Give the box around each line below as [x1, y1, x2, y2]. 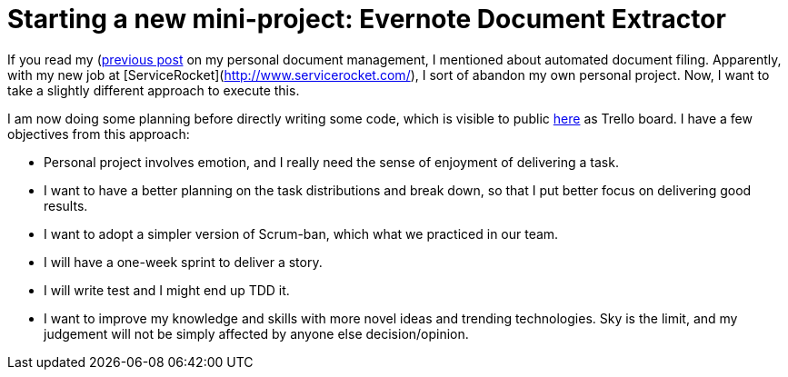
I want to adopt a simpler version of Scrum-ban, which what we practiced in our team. [44, 225, 559, 242]
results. [44, 197, 88, 213]
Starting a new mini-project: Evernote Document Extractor [7, 4, 726, 35]
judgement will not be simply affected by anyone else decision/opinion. [44, 325, 469, 342]
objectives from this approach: [7, 125, 190, 142]
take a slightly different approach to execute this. [7, 82, 300, 98]
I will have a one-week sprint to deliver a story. [44, 253, 323, 270]
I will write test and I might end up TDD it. [44, 282, 290, 298]
